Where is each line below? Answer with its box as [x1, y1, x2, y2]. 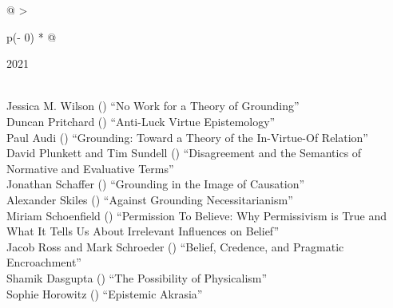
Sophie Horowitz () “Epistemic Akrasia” [6, 285, 203, 302]
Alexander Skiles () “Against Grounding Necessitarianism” [6, 191, 293, 207]
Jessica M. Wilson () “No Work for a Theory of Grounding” [6, 97, 300, 114]
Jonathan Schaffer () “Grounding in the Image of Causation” [6, 176, 305, 192]
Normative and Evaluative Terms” [6, 160, 174, 176]
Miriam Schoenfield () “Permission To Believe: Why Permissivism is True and [6, 207, 387, 223]
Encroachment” [6, 254, 81, 270]
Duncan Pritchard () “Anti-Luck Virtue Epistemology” [6, 113, 276, 129]
